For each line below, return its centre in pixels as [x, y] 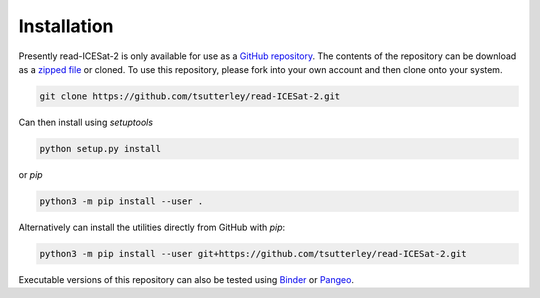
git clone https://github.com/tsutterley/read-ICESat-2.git [190, 96]
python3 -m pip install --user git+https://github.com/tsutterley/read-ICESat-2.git [253, 253]
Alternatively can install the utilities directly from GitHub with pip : [152, 227]
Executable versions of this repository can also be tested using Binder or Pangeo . [186, 279]
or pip [31, 174]
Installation [66, 26]
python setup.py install [100, 148]
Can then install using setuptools [86, 122]
